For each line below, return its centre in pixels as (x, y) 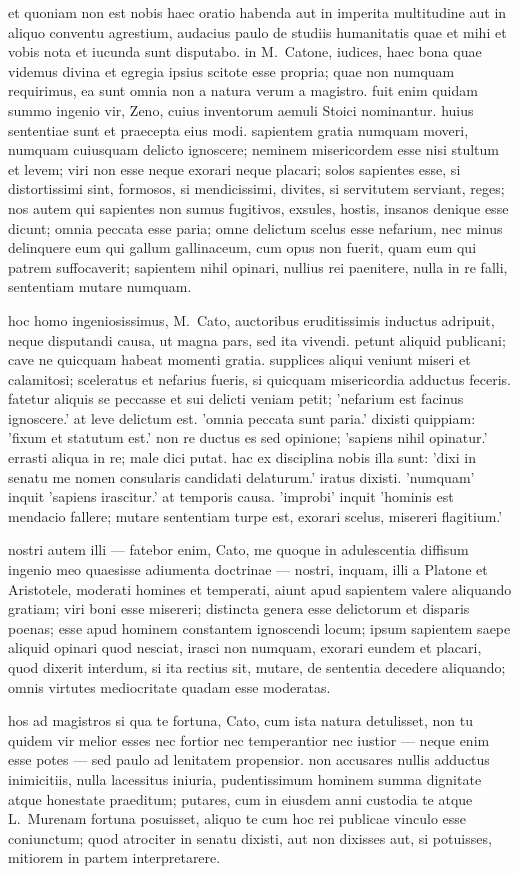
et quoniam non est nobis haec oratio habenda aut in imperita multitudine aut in (257, 12)
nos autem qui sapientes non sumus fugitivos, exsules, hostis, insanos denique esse (258, 207)
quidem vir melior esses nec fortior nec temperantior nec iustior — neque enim (249, 739)
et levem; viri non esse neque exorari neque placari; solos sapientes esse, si (234, 168)
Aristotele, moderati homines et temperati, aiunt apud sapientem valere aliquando (260, 588)
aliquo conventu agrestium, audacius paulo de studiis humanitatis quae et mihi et (257, 31)
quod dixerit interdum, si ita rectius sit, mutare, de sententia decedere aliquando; (257, 667)
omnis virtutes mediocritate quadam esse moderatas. (169, 686)
